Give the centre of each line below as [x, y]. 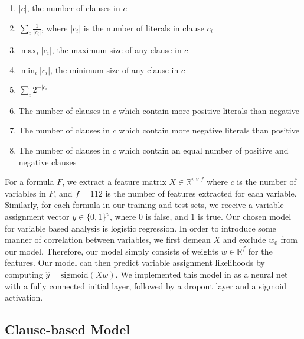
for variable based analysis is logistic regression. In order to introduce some [140, 228]
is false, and [167, 216]
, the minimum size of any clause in [115, 69]
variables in [25, 193]
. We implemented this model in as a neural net [202, 274]
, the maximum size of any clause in [117, 49]
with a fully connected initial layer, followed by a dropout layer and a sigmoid [146, 286]
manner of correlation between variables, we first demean [108, 239]
